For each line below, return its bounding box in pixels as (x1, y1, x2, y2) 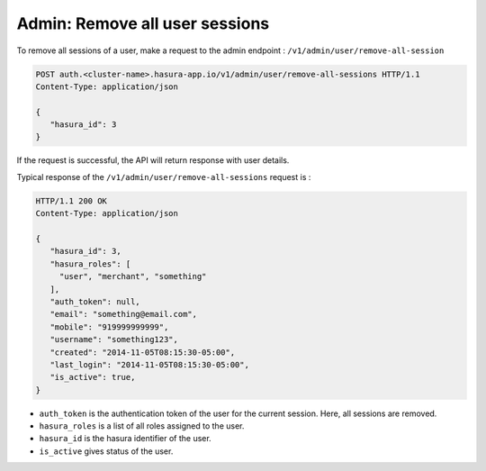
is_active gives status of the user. (39, 446, 174, 457)
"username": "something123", (49, 334, 179, 345)
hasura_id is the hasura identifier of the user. (39, 433, 211, 444)
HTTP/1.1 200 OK (35, 195, 108, 206)
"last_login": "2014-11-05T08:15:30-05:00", (49, 359, 249, 369)
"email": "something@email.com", (49, 309, 198, 320)
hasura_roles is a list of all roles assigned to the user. (39, 421, 245, 431)
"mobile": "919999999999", (49, 322, 169, 332)
